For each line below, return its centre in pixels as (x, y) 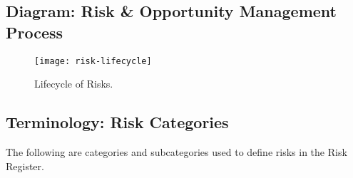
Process (35, 32)
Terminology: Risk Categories (117, 122)
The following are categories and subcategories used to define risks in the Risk (176, 152)
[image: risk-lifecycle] (93, 61)
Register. (25, 166)
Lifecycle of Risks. (74, 84)
